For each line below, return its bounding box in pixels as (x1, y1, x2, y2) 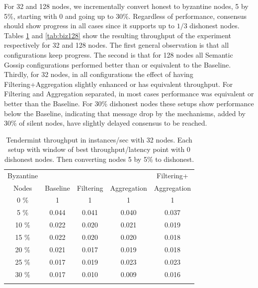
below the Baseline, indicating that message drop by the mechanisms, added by (4, 108, 246, 118)
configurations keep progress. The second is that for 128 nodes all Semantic (4, 49, 233, 60)
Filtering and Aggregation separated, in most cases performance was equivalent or (4, 88, 254, 99)
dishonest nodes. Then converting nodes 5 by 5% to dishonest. (4, 153, 194, 164)
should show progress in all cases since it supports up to (4, 20, 175, 31)
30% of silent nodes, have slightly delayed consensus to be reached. (4, 118, 207, 128)
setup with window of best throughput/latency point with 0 (8, 144, 190, 154)
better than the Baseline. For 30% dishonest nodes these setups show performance (4, 98, 254, 108)
